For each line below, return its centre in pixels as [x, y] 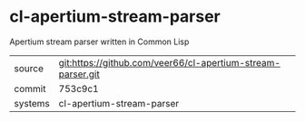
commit [30, 88]
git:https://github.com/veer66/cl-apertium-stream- [170, 62]
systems [32, 103]
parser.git [79, 74]
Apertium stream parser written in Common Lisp [99, 42]
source [29, 68]
